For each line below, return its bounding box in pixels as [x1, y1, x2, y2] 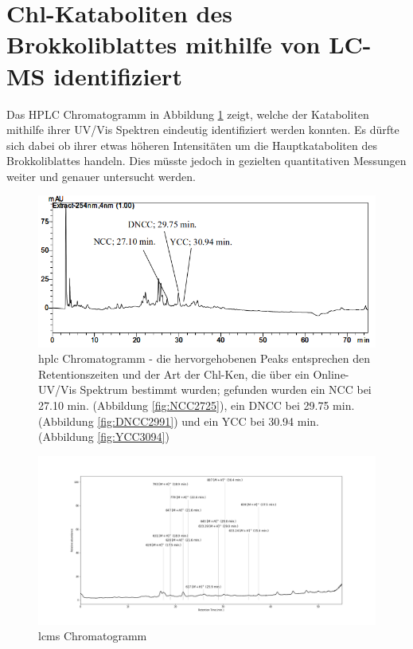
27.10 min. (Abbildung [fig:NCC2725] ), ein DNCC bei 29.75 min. [38, 396, 355, 413]
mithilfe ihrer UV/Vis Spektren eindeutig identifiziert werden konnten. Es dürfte [6, 121, 399, 138]
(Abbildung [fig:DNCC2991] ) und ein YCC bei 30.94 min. [38, 412, 319, 429]
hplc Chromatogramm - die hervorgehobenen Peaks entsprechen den [38, 350, 371, 367]
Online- [313, 365, 349, 382]
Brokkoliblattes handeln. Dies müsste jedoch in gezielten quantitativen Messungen [6, 152, 407, 169]
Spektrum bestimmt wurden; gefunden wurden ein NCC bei [80, 381, 372, 398]
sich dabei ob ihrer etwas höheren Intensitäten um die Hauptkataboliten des [6, 136, 377, 153]
